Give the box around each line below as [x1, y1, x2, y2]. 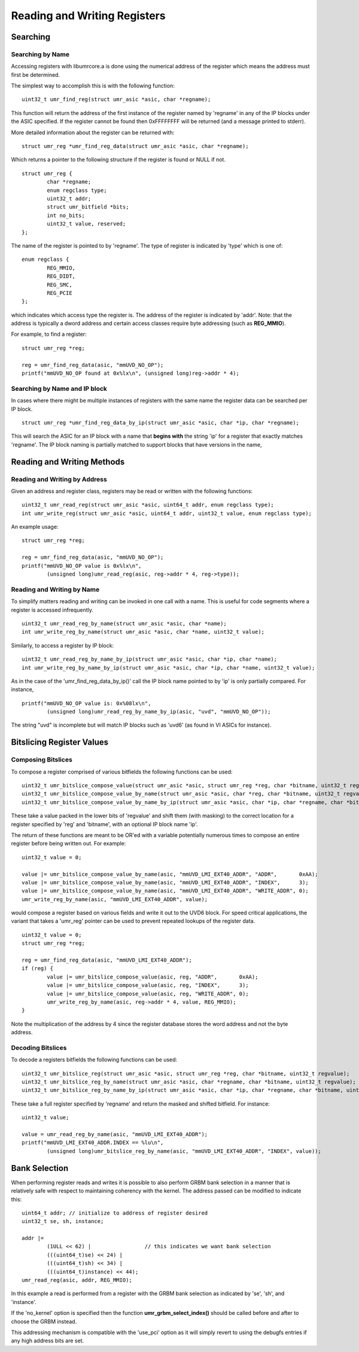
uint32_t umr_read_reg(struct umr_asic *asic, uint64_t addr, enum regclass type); [22, 501, 275, 508]
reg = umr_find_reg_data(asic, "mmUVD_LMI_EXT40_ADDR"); [22, 957, 193, 963]
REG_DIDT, [47, 273, 76, 280]
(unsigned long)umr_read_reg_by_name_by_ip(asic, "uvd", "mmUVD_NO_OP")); [47, 708, 271, 715]
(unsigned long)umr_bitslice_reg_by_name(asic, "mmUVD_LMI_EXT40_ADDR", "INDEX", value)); [47, 1148, 321, 1154]
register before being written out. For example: [11, 840, 126, 847]
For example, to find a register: [11, 330, 87, 338]
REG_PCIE [47, 290, 72, 296]
